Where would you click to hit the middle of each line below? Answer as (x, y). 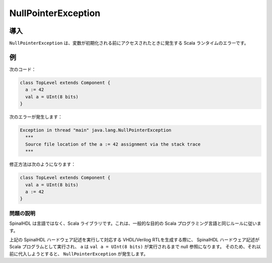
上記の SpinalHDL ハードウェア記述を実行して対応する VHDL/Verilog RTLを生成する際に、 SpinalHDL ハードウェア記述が (134, 239)
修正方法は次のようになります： (42, 164)
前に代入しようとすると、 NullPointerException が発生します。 (79, 253)
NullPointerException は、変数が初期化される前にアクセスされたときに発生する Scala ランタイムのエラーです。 (129, 43)
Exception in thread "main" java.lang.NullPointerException (96, 130)
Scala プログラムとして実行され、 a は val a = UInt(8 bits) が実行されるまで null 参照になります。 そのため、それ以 (135, 247)
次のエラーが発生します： (36, 117)
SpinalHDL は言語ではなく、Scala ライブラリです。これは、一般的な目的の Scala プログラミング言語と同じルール (126, 223)
